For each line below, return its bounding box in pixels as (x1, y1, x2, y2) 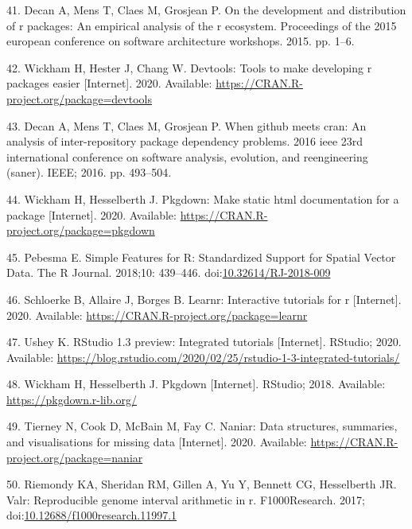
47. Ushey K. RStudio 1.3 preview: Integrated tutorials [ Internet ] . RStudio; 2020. (6, 333, 402, 350)
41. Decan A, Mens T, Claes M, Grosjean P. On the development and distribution (6, 2, 406, 18)
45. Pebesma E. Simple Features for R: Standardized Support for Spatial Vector (6, 248, 396, 265)
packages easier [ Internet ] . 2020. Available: (6, 75, 212, 91)
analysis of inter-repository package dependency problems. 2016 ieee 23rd (6, 133, 363, 150)
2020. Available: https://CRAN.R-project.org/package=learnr (6, 306, 308, 323)
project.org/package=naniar (6, 449, 143, 465)
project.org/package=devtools (6, 90, 152, 107)
